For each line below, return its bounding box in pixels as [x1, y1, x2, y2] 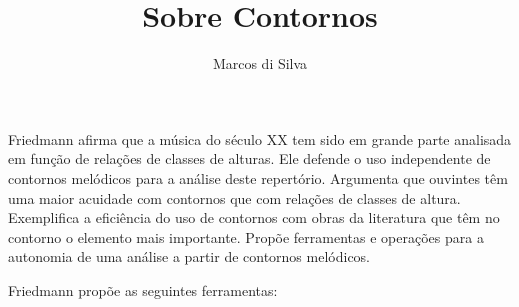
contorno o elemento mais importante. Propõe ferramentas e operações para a [8, 226, 484, 247]
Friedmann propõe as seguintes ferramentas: [8, 279, 278, 300]
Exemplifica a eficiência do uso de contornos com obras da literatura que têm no [8, 207, 500, 228]
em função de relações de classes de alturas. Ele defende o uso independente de [8, 148, 491, 169]
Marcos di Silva [212, 53, 308, 74]
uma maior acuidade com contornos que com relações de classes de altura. [8, 187, 461, 208]
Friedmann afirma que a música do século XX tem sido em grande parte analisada [8, 128, 512, 149]
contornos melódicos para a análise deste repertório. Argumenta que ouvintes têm [8, 167, 508, 188]
